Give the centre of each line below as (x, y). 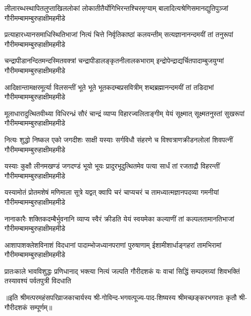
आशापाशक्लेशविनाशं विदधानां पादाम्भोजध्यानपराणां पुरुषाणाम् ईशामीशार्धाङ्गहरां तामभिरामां (113, 245)
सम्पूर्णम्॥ (41, 307)
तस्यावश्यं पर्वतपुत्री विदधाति (38, 281)
